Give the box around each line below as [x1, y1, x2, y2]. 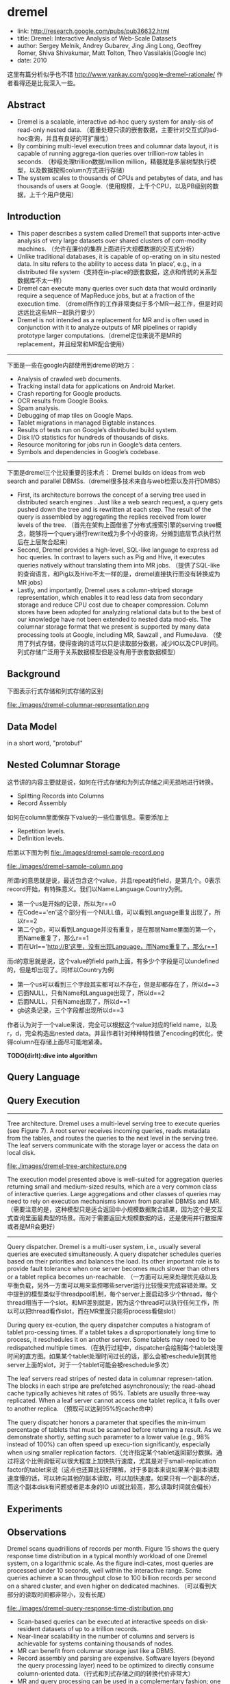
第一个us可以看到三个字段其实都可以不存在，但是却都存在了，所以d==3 [16, 980, 220, 988]
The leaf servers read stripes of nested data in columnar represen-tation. [7, 1375, 214, 1383]
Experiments [7, 1503, 63, 1515]
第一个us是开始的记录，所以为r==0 [16, 899, 116, 908]
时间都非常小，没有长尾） [36, 1591, 110, 1599]
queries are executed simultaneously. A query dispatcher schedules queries [7, 1250, 222, 1258]
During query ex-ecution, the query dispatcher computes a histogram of [7, 1321, 211, 1329]
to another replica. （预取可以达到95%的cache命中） [7, 1404, 157, 1413]
